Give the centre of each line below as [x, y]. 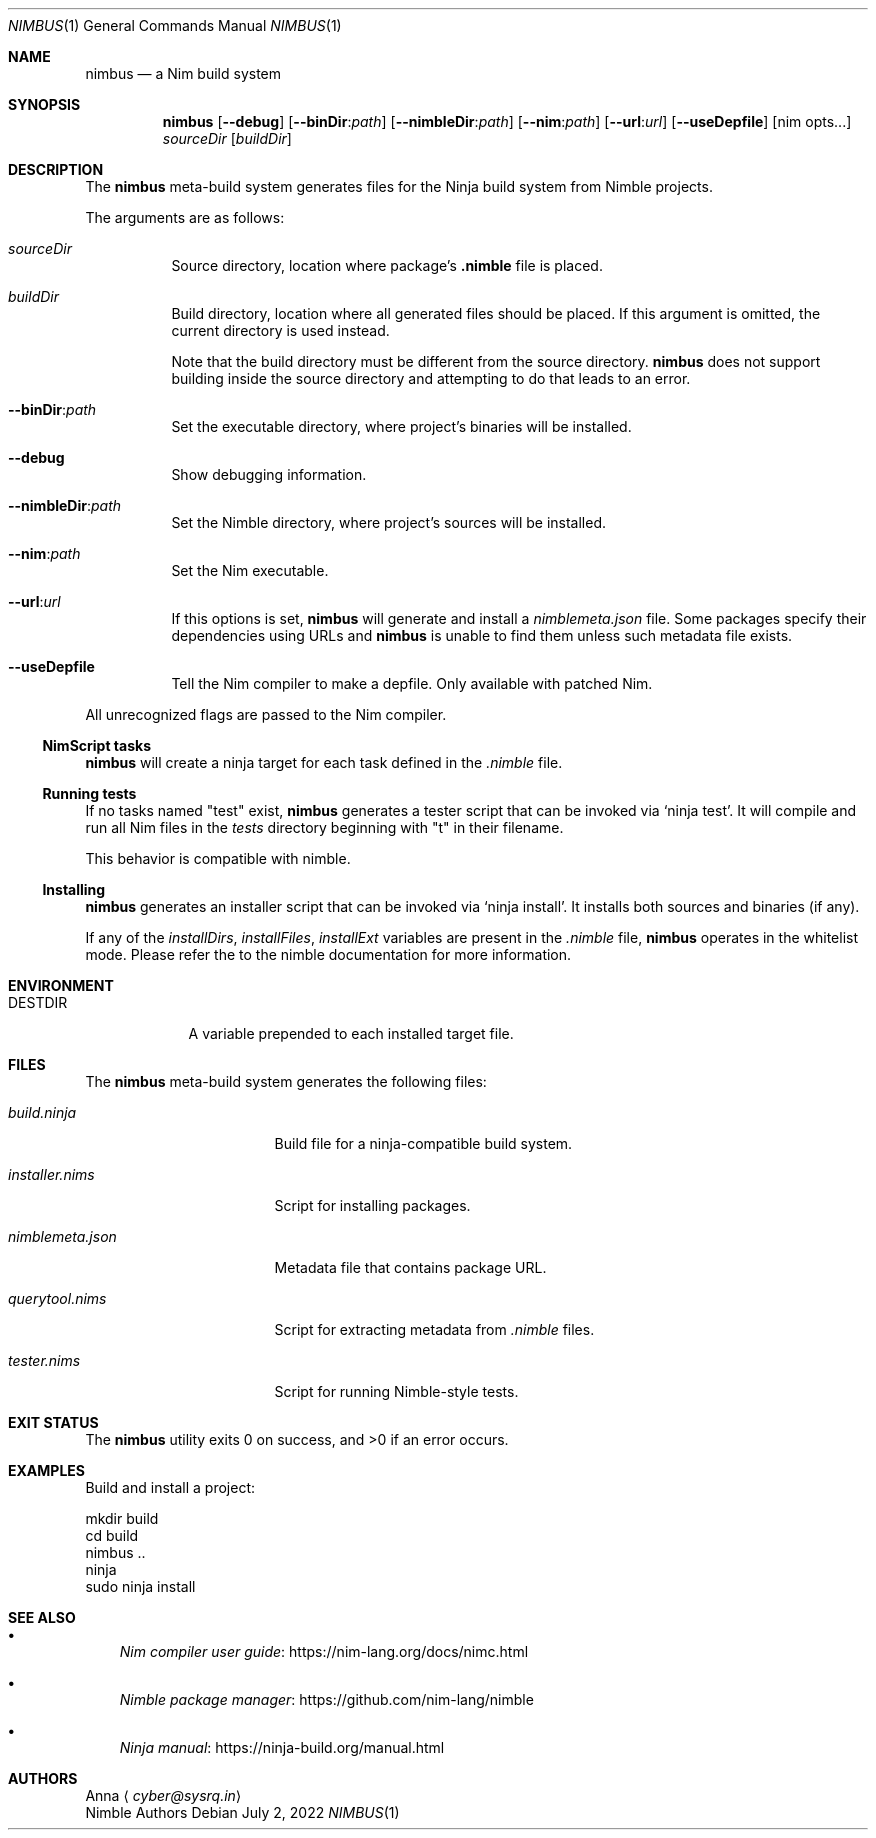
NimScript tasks [96, 745]
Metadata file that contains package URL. [410, 1267]
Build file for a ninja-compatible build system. [423, 1143]
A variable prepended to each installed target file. [351, 1033]
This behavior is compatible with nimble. [218, 858]
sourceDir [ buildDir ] [227, 138]
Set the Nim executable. [250, 570]
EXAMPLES [46, 1470]
